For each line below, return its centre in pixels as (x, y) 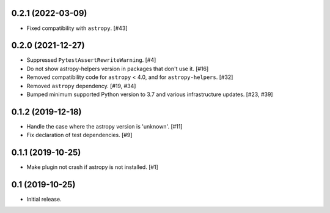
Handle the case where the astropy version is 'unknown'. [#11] (105, 126)
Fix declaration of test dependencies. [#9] (79, 135)
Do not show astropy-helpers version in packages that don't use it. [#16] (118, 69)
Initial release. (44, 200)
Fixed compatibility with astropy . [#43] (77, 28)
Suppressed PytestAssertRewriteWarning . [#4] (91, 60)
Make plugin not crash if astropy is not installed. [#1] (92, 167)
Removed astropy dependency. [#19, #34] (81, 86)
